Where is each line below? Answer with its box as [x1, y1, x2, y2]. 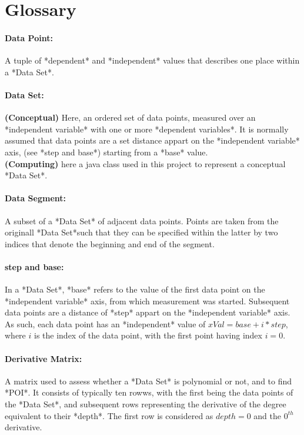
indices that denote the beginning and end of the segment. [5, 237, 215, 250]
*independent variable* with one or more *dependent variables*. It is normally [5, 122, 289, 135]
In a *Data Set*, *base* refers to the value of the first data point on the [5, 283, 265, 295]
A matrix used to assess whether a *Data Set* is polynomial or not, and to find [5, 374, 292, 387]
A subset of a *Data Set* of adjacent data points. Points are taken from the [5, 214, 279, 227]
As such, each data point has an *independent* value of [5, 317, 206, 330]
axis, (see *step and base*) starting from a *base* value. [5, 145, 208, 158]
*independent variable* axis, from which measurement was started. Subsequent [5, 294, 290, 307]
